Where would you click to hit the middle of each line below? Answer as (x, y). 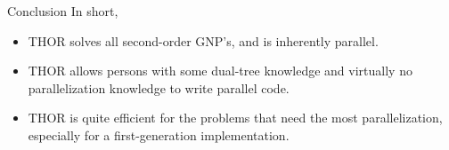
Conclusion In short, (63, 11)
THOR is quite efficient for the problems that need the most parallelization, (235, 118)
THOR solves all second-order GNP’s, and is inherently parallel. (203, 40)
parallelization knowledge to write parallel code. (159, 87)
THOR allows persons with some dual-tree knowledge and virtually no (220, 71)
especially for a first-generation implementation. (159, 134)
